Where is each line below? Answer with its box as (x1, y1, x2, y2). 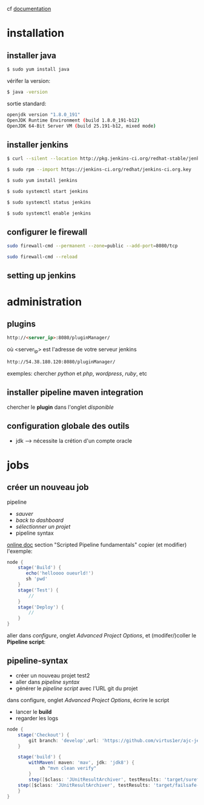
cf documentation (7, 5, 51, 12)
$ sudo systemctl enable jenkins (7, 210, 91, 217)
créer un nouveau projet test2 (15, 671, 90, 679)
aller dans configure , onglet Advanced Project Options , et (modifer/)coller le (7, 632, 197, 639)
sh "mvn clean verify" (39, 765, 97, 772)
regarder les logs (15, 714, 59, 722)
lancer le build (15, 708, 52, 715)
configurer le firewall (7, 227, 87, 237)
